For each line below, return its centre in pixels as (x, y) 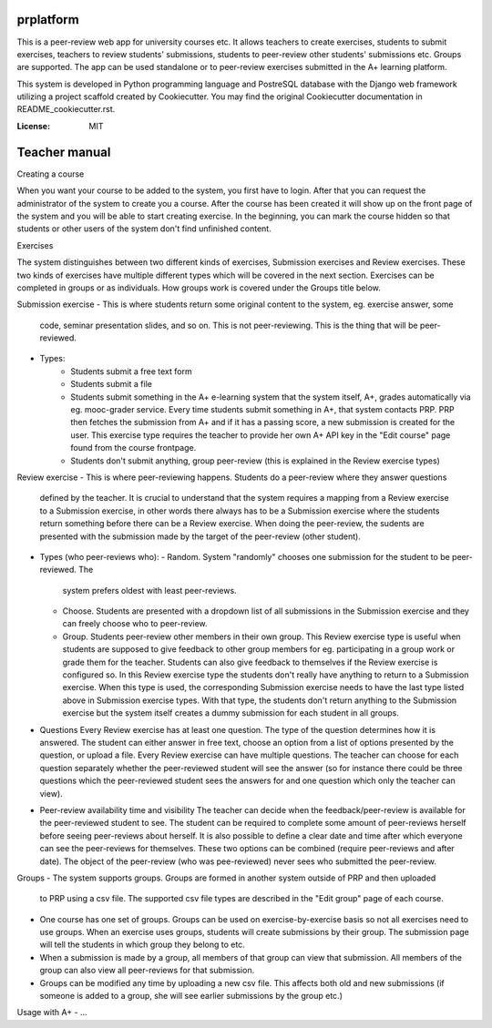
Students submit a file (111, 384)
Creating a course (51, 174)
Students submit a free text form (131, 371)
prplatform (48, 20)
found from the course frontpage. (133, 448)
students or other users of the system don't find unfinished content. (144, 229)
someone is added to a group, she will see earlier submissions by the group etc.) (191, 996)
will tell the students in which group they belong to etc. (142, 945)
